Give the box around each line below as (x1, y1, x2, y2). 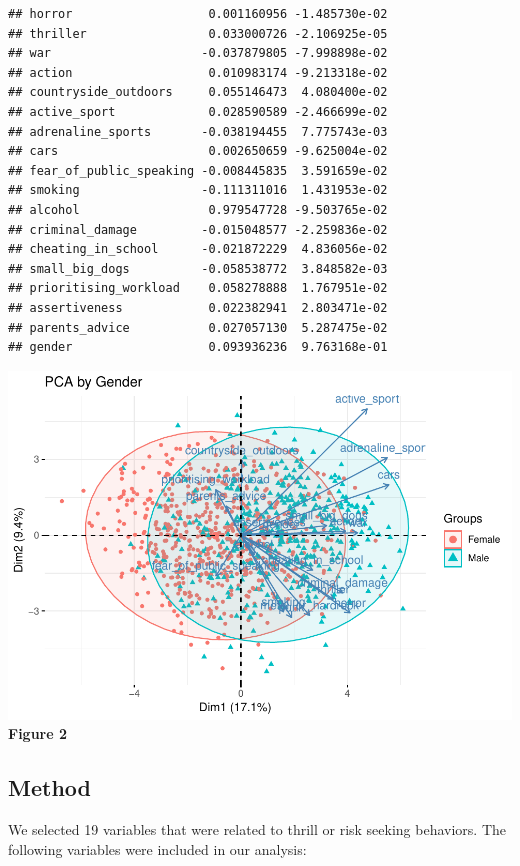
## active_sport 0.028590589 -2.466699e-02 (8, 104, 388, 119)
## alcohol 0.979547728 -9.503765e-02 (8, 202, 388, 217)
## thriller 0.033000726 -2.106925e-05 (8, 26, 388, 41)
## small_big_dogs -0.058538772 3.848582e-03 (8, 261, 388, 276)
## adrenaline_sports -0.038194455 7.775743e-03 (8, 124, 388, 139)
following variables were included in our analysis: (8, 838, 307, 859)
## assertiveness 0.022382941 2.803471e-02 (8, 300, 388, 315)
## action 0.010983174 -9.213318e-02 (8, 65, 388, 80)
